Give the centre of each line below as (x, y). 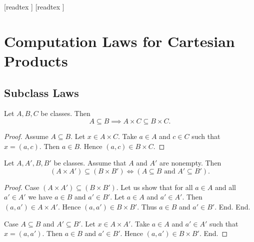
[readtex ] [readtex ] (34, 6)
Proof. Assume (26, 136)
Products (36, 60)
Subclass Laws (41, 92)
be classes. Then (65, 113)
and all (225, 187)
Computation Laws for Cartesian (119, 41)
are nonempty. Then (190, 163)
